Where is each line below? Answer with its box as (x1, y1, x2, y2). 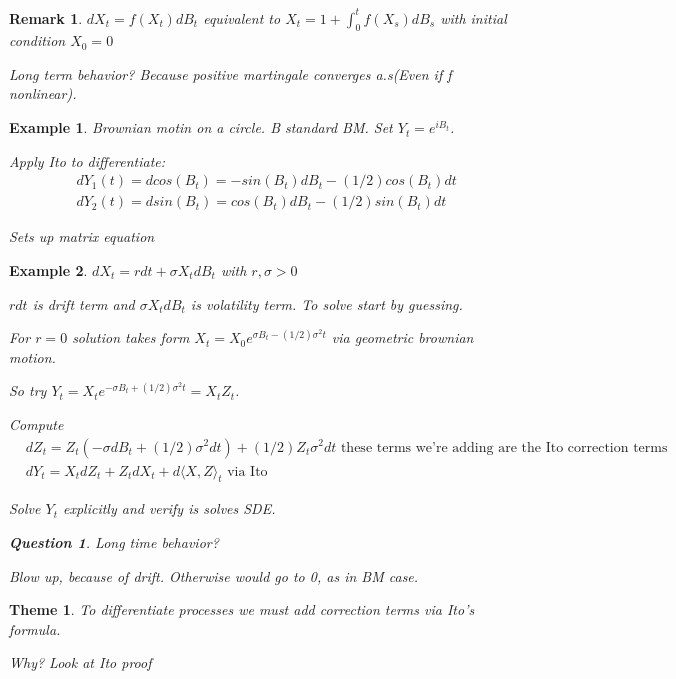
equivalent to (203, 7, 281, 28)
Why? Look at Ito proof (9, 652, 152, 673)
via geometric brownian (331, 327, 474, 348)
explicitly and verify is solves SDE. (62, 498, 276, 519)
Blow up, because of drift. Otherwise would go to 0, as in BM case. (9, 565, 419, 586)
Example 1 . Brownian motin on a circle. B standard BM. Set (9, 117, 393, 138)
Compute (9, 413, 64, 434)
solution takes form (72, 327, 190, 348)
